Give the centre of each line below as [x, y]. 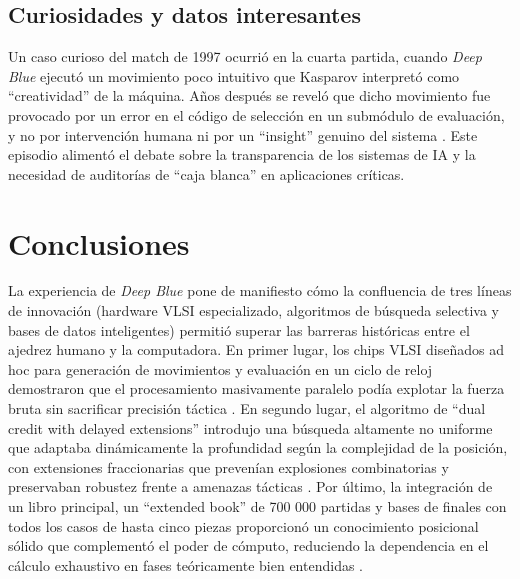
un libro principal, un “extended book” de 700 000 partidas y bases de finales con [257, 506]
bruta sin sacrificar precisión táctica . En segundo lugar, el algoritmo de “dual [247, 408]
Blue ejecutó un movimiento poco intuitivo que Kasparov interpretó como [234, 75]
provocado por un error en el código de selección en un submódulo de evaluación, [256, 114]
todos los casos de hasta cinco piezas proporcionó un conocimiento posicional [243, 525]
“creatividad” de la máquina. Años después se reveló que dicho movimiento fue [249, 95]
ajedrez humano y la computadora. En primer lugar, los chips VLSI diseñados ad [256, 349]
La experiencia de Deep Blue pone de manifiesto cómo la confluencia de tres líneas [260, 290]
